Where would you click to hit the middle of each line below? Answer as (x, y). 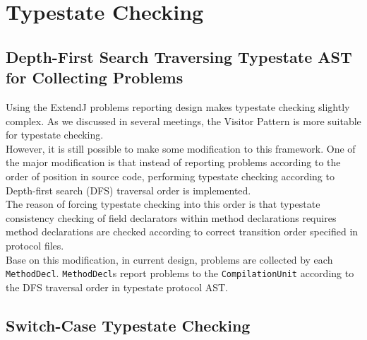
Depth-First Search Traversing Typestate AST (179, 56)
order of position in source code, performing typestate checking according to (170, 176)
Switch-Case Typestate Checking (128, 325)
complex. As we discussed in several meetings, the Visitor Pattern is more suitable (183, 121)
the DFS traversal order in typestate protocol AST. (117, 287)
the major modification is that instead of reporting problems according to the (173, 162)
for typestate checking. (55, 135)
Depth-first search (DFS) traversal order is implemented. (128, 190)
